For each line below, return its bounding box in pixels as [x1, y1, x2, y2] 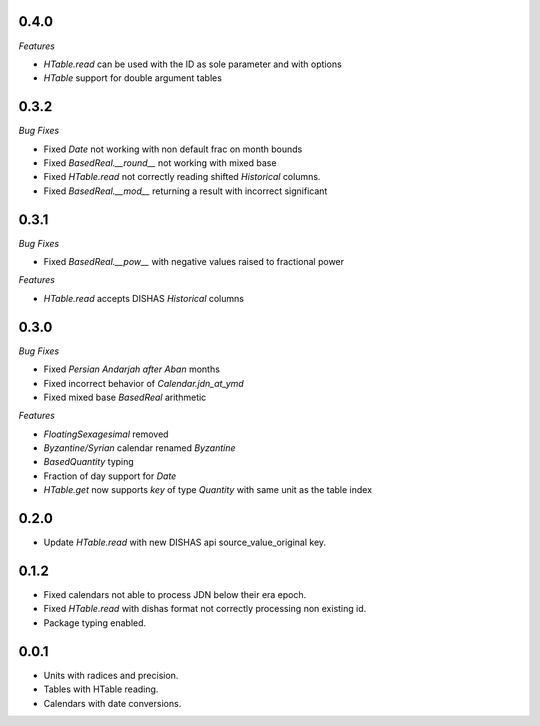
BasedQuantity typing [43, 456, 134, 468]
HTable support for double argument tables [43, 72, 222, 84]
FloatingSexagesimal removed [43, 428, 169, 440]
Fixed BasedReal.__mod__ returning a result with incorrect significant [43, 185, 328, 197]
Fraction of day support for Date [43, 470, 177, 482]
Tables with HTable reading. [43, 683, 159, 695]
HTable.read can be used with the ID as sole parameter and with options [43, 58, 342, 70]
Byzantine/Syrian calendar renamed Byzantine [43, 442, 236, 454]
